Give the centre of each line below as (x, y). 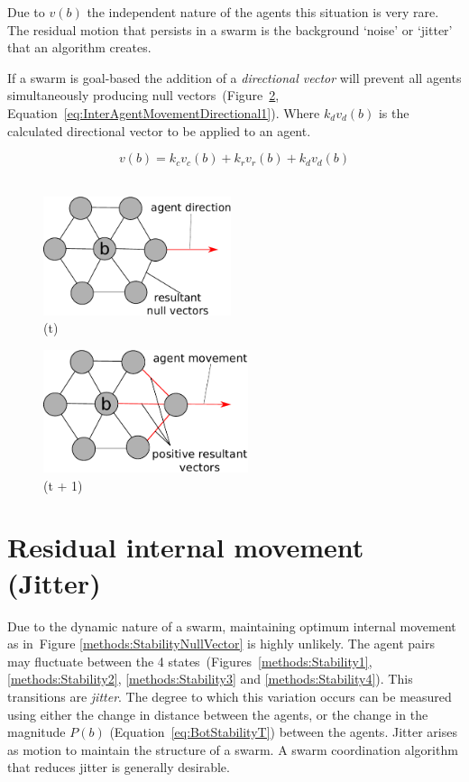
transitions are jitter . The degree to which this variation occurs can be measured (230, 696)
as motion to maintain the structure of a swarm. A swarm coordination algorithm (233, 749)
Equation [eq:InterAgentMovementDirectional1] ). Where (164, 112)
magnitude (37, 732)
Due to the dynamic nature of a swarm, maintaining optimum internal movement (232, 626)
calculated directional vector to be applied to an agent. (159, 130)
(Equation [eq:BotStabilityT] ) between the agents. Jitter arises (283, 732)
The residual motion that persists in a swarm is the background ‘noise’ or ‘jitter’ (230, 29)
